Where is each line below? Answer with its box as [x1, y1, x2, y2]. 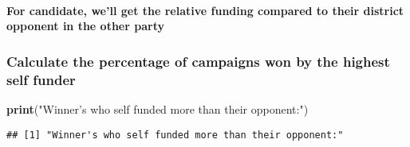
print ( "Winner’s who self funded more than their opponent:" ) [6, 100, 309, 117]
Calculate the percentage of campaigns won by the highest [6, 51, 390, 71]
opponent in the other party [6, 17, 164, 34]
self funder [6, 69, 76, 89]
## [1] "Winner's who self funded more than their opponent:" [6, 129, 344, 141]
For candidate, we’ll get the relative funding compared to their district [6, 2, 404, 18]
